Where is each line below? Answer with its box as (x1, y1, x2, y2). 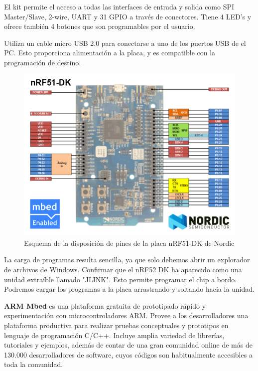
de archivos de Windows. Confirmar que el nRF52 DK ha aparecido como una (4, 264, 242, 275)
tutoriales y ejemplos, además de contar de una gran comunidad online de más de (4, 340, 253, 350)
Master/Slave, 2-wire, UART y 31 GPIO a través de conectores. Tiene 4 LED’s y (4, 11, 252, 21)
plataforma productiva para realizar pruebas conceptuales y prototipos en (4, 320, 229, 331)
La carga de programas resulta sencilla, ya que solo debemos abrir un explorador (4, 254, 250, 265)
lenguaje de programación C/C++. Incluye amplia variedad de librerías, (4, 330, 225, 340)
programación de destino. (4, 57, 81, 67)
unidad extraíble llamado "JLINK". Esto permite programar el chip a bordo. (4, 274, 237, 284)
